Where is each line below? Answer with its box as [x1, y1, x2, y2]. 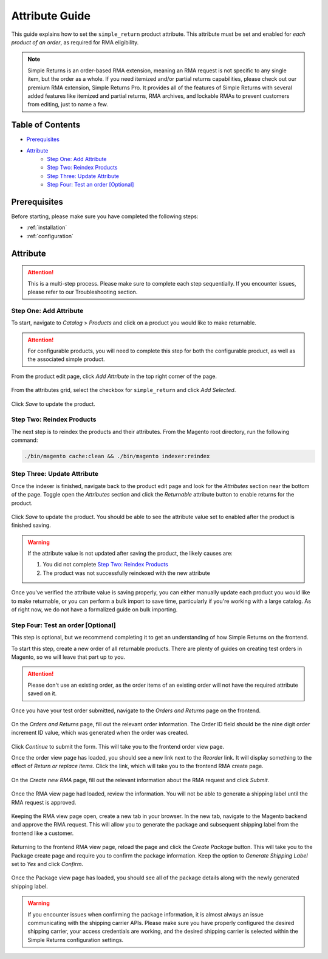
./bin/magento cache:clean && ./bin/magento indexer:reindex [24, 453, 210, 460]
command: [11, 436, 38, 444]
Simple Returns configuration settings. [27, 936, 124, 943]
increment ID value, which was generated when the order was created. [11, 729, 189, 737]
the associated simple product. [27, 356, 105, 363]
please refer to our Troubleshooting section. [27, 289, 138, 296]
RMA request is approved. [11, 799, 77, 806]
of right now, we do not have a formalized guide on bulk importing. [11, 606, 178, 613]
